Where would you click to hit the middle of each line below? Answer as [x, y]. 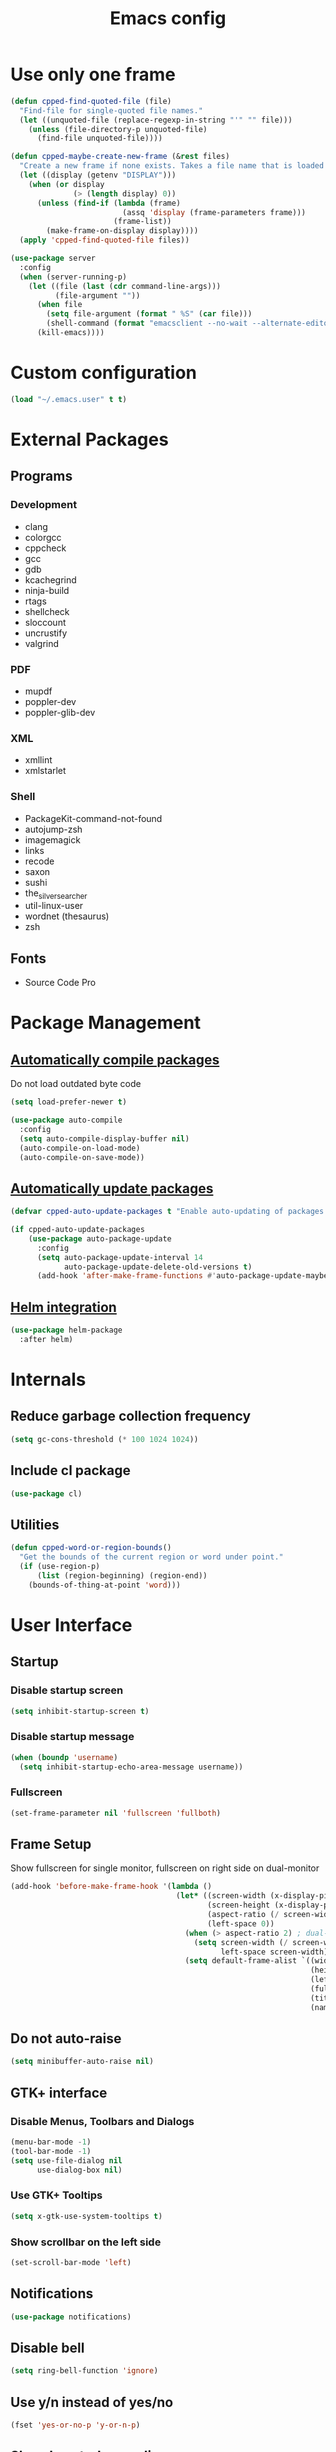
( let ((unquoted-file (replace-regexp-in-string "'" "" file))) [156, 120]
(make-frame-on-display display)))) [122, 231]
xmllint [38, 760]
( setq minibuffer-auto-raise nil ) [82, 2062]
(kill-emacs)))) [70, 333]
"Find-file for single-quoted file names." [111, 110]
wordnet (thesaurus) [67, 916]
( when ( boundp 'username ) [64, 1757]
